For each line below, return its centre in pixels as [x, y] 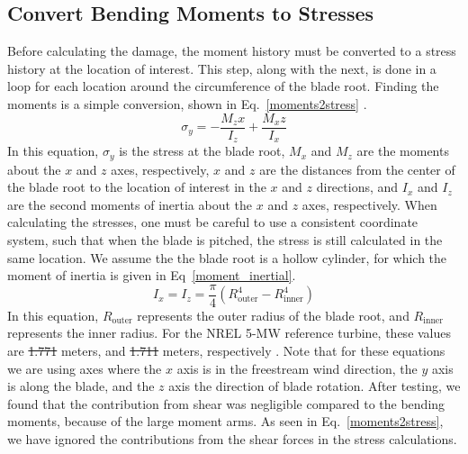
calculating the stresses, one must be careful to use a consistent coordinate [213, 222]
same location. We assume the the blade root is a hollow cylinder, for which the [227, 257]
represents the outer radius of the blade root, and [273, 315]
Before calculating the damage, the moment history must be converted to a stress [232, 51]
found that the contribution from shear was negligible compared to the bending [226, 403]
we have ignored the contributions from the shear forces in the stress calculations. [232, 438]
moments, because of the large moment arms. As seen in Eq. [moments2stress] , [225, 421]
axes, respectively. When [369, 204]
